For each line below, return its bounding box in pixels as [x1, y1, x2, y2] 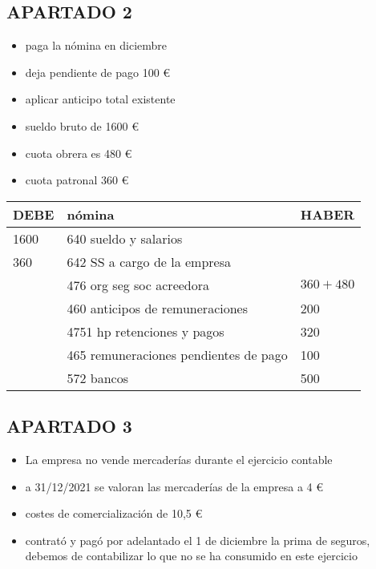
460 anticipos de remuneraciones [67, 298, 248, 317]
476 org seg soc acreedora [67, 275, 210, 294]
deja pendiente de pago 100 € [25, 63, 171, 80]
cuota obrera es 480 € [25, 144, 132, 161]
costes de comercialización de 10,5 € [25, 505, 203, 522]
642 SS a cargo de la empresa [67, 252, 231, 271]
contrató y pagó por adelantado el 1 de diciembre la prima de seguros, [25, 531, 370, 548]
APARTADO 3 [6, 414, 132, 438]
